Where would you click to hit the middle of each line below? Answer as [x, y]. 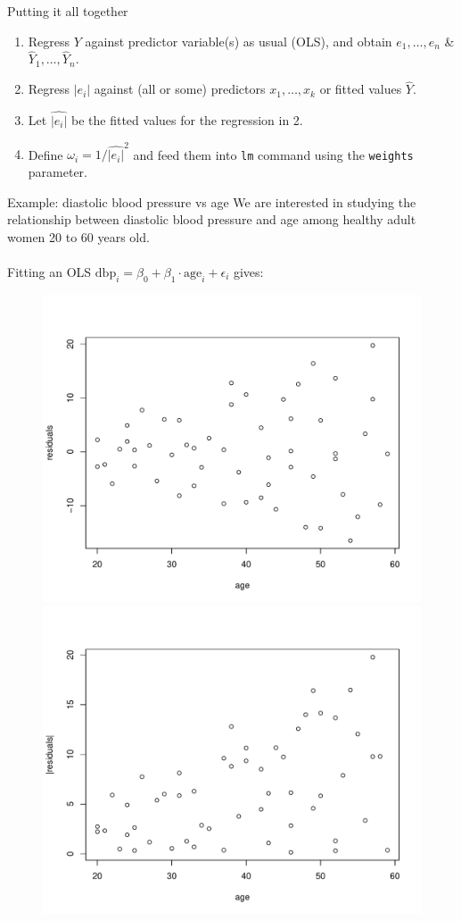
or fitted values [361, 89]
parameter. [58, 172]
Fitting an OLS [49, 271]
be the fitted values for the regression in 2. [187, 120]
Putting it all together [68, 11]
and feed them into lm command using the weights [273, 154]
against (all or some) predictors [180, 89]
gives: [248, 271]
